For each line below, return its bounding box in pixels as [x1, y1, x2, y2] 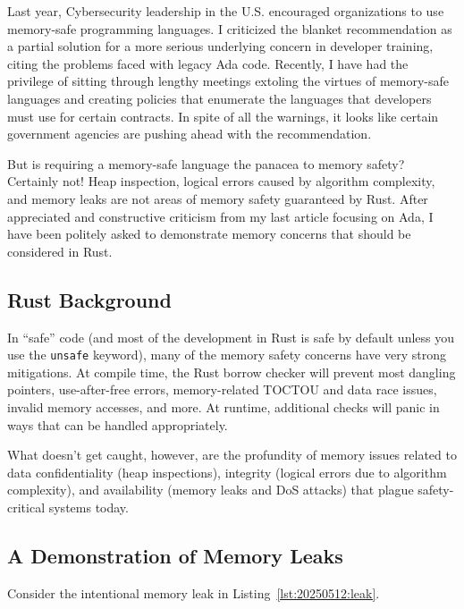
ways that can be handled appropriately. [7, 415, 228, 434]
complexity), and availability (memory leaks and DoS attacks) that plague [7, 480, 414, 499]
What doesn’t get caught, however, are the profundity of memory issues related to [7, 445, 457, 464]
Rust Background [7, 285, 172, 313]
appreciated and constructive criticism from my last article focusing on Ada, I [7, 207, 434, 225]
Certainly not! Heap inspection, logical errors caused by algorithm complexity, [7, 172, 435, 190]
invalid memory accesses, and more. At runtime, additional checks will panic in [7, 397, 440, 416]
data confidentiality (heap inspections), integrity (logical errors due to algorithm [7, 462, 447, 481]
